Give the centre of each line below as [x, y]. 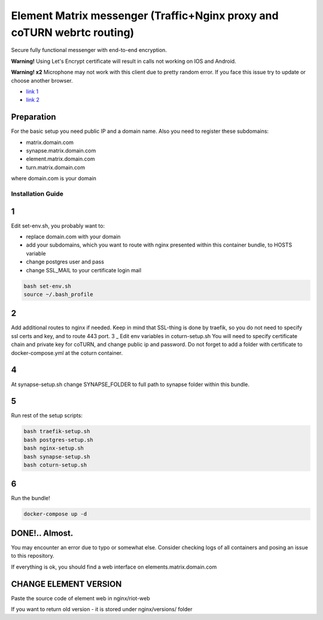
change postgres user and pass [65, 262]
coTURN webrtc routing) [73, 32]
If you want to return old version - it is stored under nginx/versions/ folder [102, 609]
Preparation [33, 117]
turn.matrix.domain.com [56, 167]
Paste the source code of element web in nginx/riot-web [80, 598]
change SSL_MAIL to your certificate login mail [84, 270]
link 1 [32, 91]
